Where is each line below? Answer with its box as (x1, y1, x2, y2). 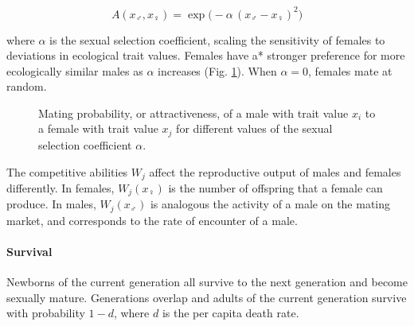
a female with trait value (38, 120, 158, 137)
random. (6, 78, 47, 95)
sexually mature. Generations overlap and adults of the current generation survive (6, 289, 407, 305)
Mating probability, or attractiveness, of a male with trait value (38, 104, 349, 121)
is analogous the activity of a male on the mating (150, 196, 391, 212)
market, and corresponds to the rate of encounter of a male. (6, 212, 298, 228)
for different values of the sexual (176, 120, 333, 137)
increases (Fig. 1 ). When (158, 62, 277, 79)
